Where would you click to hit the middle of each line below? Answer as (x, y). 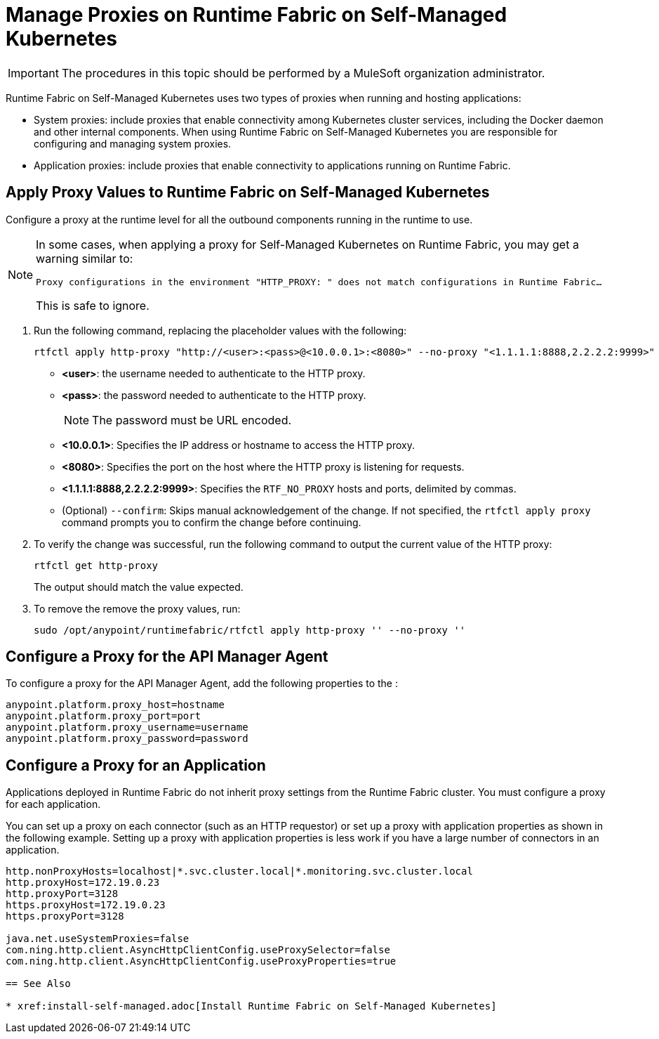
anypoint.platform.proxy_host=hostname (115, 705)
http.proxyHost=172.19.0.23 (83, 883)
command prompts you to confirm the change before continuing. (212, 522)
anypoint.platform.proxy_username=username (127, 727)
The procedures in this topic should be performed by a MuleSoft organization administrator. (303, 73)
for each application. (53, 804)
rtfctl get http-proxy (96, 565)
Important (33, 73)
